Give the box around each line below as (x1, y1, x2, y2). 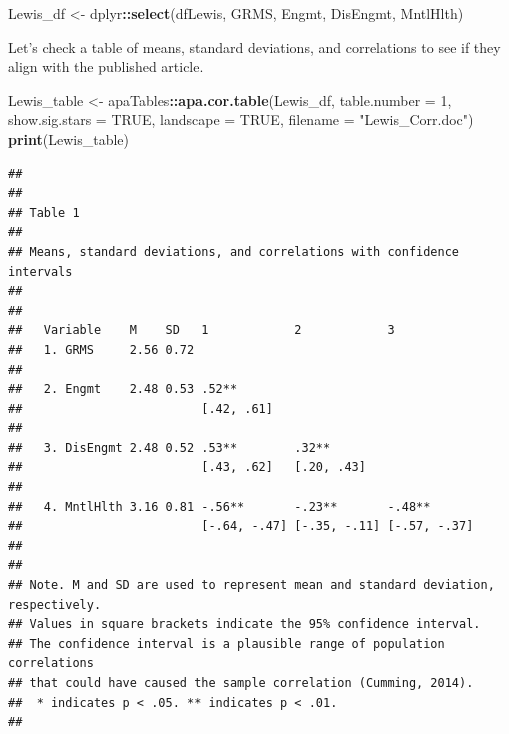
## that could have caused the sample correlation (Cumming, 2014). (8, 676, 474, 690)
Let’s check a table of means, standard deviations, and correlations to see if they (8, 36, 501, 57)
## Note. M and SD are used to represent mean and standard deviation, (8, 578, 495, 593)
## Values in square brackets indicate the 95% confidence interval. (8, 617, 481, 632)
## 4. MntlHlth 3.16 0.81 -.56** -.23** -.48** (8, 499, 431, 514)
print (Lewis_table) (8, 128, 130, 149)
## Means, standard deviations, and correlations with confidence (8, 244, 460, 259)
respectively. (8, 597, 102, 612)
